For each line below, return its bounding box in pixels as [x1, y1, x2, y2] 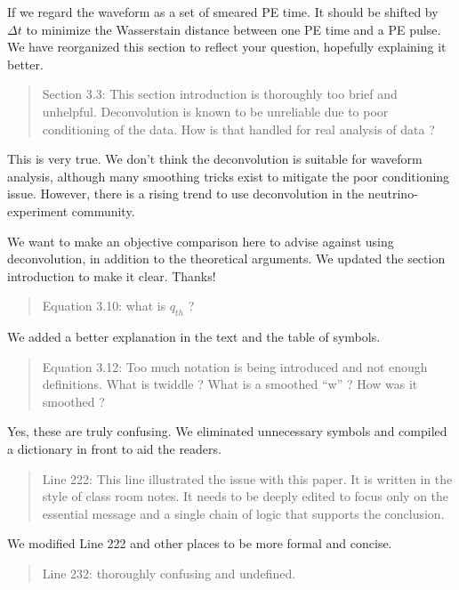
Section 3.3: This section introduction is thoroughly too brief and [42, 85, 398, 103]
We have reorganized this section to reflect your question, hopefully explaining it [7, 37, 447, 56]
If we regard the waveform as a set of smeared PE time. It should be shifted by [7, 3, 439, 20]
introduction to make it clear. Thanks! [7, 266, 216, 285]
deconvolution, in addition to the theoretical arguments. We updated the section [7, 249, 446, 268]
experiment [7, 201, 68, 220]
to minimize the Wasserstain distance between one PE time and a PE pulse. [26, 20, 441, 38]
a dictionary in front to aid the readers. [7, 440, 221, 458]
